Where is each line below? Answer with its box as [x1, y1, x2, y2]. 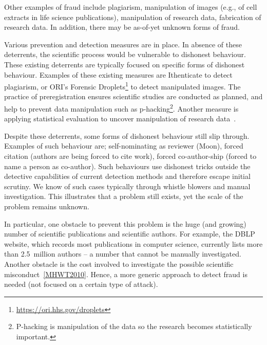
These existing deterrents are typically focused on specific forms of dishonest [4, 59, 245, 69]
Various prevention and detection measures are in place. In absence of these [4, 39, 242, 49]
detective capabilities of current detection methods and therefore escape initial [4, 171, 251, 181]
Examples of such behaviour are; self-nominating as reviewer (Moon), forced [4, 140, 243, 151]
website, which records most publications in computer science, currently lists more [4, 238, 263, 249]
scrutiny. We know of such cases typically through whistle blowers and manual [4, 180, 251, 191]
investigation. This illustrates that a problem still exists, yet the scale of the [4, 191, 243, 202]
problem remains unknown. [4, 201, 89, 211]
